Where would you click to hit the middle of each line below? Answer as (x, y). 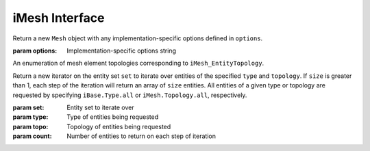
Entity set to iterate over (100, 107)
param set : (28, 107)
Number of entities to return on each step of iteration (141, 136)
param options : (35, 51)
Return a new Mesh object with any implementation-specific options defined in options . (138, 38)
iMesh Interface (59, 18)
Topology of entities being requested (119, 126)
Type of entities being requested (113, 117)
